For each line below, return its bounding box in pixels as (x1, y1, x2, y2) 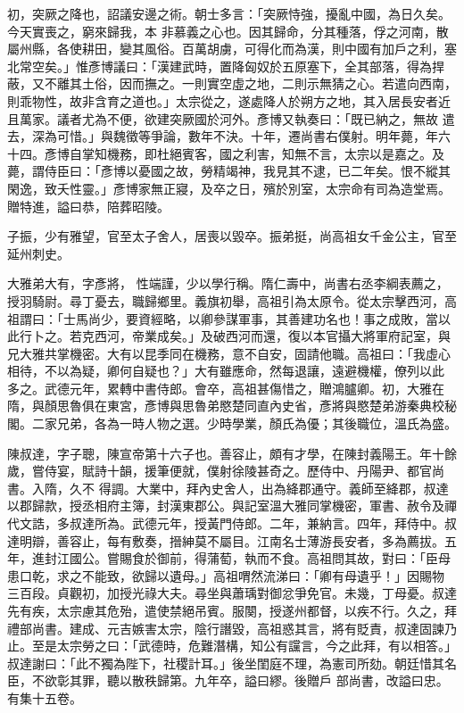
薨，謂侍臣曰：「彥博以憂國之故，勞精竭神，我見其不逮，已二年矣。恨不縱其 (7, 162, 451, 180)
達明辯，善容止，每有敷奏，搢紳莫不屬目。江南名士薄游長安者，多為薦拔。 (7, 531, 444, 550)
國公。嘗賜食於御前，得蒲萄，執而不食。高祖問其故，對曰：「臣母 (69, 549, 451, 568)
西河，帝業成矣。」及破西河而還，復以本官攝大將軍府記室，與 (94, 327, 451, 345)
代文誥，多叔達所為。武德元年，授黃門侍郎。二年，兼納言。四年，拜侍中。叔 (7, 514, 457, 533)
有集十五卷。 (7, 688, 82, 707)
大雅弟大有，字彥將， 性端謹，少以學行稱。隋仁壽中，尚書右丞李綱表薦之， (7, 274, 449, 293)
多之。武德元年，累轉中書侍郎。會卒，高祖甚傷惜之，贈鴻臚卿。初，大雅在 (7, 378, 444, 397)
